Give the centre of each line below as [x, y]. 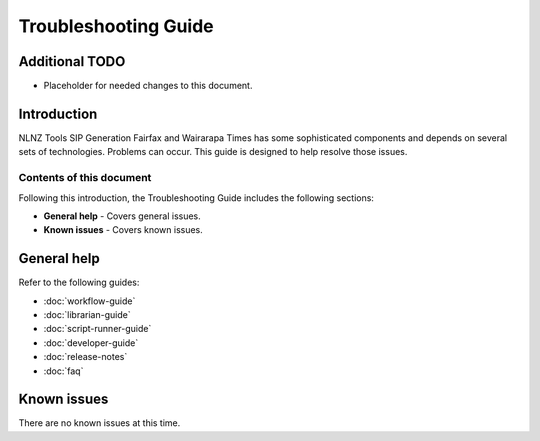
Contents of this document [85, 178]
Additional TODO [72, 61]
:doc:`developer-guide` [91, 342]
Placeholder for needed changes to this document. [148, 86]
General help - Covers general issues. [122, 216]
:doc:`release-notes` [85, 357]
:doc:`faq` [63, 371]
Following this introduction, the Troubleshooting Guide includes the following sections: [196, 197]
